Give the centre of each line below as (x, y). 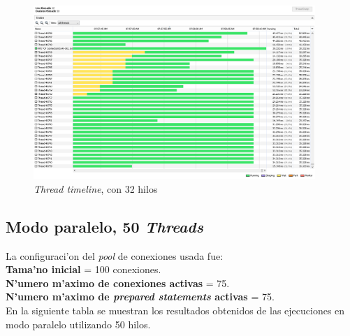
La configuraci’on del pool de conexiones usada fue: (115, 255)
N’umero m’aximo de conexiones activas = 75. (118, 283)
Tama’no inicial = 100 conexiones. (83, 269)
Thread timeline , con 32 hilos (96, 188)
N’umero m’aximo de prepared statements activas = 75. (140, 297)
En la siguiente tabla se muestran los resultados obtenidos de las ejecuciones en (175, 310)
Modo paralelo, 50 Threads (104, 226)
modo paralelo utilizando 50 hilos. (78, 324)
